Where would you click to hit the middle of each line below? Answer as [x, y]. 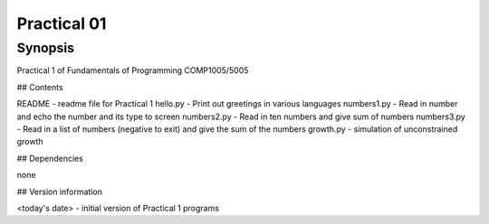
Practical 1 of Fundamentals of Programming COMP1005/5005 [133, 70]
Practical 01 [62, 23]
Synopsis [46, 48]
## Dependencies [50, 158]
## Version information [60, 191]
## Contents [40, 87]
